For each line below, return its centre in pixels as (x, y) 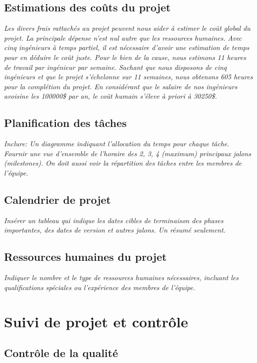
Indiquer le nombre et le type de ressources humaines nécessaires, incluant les (121, 277)
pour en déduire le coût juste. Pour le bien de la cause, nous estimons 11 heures (125, 57)
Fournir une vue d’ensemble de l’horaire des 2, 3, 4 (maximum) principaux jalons (128, 153)
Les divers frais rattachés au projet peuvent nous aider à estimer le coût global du (127, 28)
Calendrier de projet (57, 199)
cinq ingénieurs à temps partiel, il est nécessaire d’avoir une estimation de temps (127, 47)
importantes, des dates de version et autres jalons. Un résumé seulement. (115, 230)
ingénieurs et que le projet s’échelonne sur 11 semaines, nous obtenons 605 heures (128, 77)
